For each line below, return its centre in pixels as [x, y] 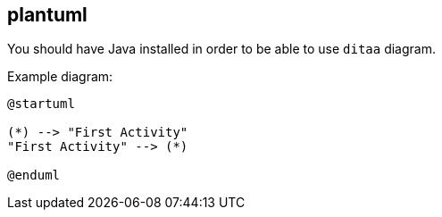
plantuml [47, 15]
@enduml [34, 175]
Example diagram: [60, 77]
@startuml [41, 104]
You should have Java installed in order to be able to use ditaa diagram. [221, 49]
